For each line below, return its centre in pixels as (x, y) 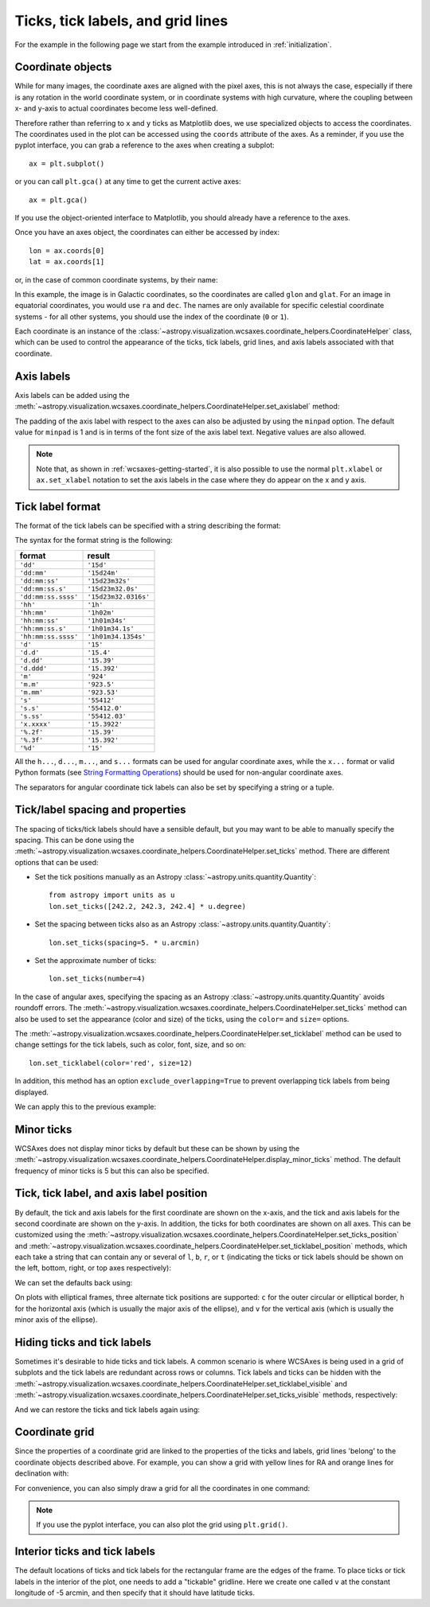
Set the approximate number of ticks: (96, 961)
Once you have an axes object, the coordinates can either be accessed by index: (147, 232)
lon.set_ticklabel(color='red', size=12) (111, 1063)
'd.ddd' (33, 668)
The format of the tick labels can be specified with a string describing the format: (148, 526)
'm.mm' (31, 692)
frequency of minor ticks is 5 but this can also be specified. (112, 1171)
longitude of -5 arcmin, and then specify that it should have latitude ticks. (135, 1593)
